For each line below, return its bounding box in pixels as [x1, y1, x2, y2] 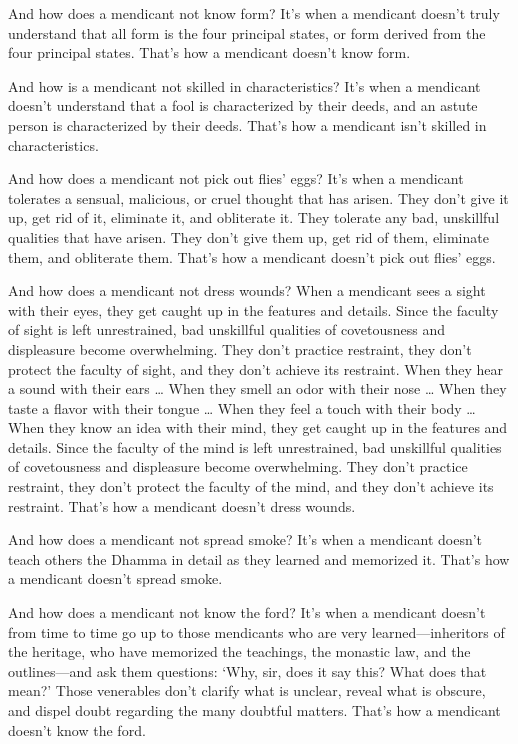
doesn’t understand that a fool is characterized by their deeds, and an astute [8, 95, 478, 116]
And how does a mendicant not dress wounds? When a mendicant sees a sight [8, 280, 486, 301]
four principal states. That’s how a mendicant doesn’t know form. [8, 42, 411, 63]
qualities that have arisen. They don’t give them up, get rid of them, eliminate [8, 226, 489, 247]
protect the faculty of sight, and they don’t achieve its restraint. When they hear [8, 358, 504, 379]
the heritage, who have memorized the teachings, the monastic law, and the [8, 641, 471, 662]
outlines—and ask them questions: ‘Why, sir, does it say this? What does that [8, 660, 487, 681]
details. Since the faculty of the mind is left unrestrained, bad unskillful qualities [8, 436, 502, 457]
